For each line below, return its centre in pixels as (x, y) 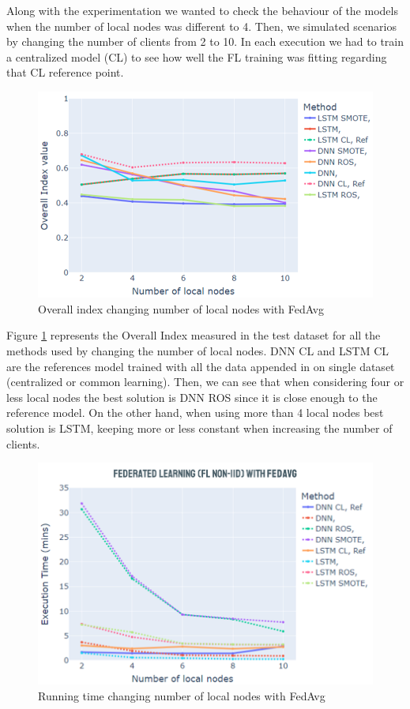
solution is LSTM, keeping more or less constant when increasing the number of (199, 428)
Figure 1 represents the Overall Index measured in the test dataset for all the (194, 335)
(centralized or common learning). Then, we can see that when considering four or (205, 382)
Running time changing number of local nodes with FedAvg (182, 695)
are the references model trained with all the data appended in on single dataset (201, 366)
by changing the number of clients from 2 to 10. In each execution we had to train (205, 41)
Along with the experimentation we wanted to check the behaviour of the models (202, 10)
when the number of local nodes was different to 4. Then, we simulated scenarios (201, 26)
